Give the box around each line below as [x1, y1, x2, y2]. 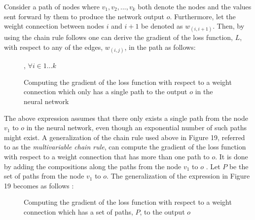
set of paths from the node [4, 171, 84, 181]
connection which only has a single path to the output [24, 86, 187, 97]
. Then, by [213, 21, 245, 31]
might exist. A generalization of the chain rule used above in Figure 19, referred [4, 132, 245, 142]
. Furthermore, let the [170, 11, 236, 21]
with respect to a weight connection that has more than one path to [4, 151, 210, 161]
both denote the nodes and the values [138, 1, 252, 11]
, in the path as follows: [124, 41, 196, 52]
